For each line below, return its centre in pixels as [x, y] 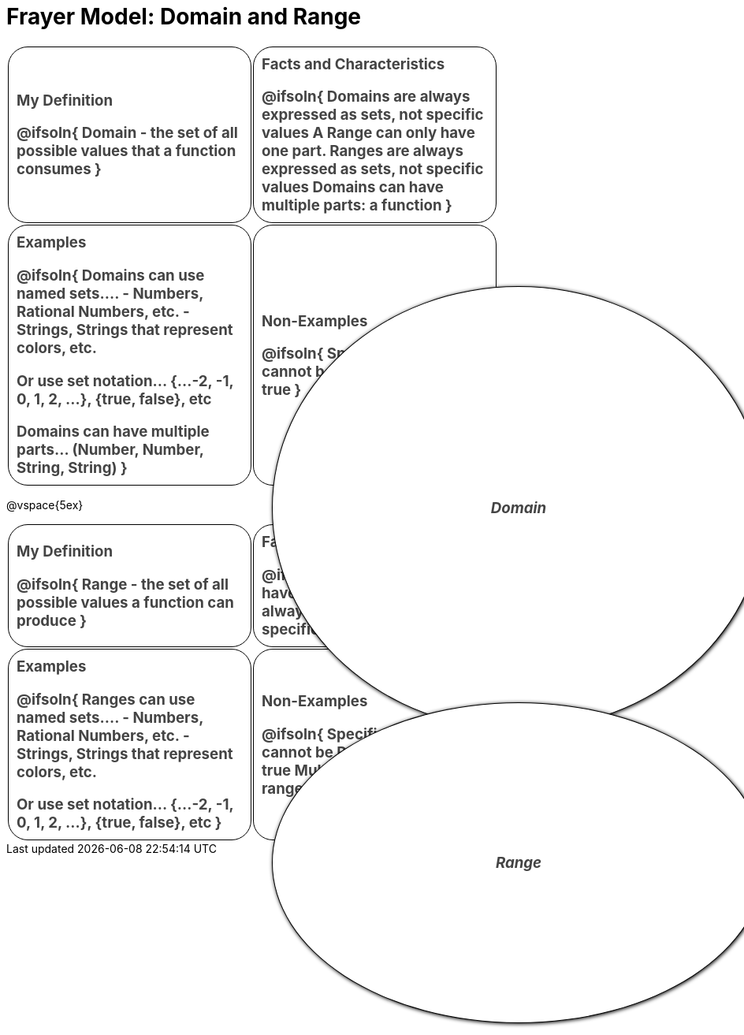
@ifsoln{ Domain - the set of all [127, 133]
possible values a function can [125, 602]
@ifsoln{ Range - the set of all [123, 584]
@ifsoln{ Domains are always [366, 97]
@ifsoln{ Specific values [350, 734]
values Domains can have [353, 188]
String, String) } [72, 468]
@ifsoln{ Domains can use [111, 276]
